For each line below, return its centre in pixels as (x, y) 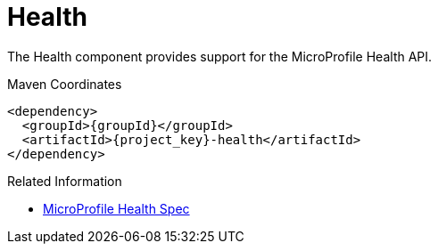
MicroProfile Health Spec (116, 208)
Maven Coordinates (65, 84)
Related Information (65, 181)
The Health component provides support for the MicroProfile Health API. (220, 56)
